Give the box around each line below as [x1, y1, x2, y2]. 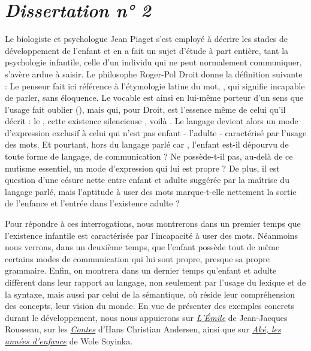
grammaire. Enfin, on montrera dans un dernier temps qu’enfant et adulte [5, 264, 277, 277]
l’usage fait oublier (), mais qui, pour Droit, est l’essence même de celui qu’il [5, 103, 286, 115]
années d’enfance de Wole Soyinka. [5, 334, 133, 347]
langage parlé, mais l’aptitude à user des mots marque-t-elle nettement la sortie [5, 185, 297, 197]
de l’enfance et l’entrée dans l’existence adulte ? [5, 197, 180, 209]
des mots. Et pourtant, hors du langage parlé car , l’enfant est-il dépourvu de [5, 138, 289, 151]
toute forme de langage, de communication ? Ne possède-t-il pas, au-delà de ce [5, 150, 293, 163]
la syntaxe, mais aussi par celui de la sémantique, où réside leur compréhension [5, 287, 295, 300]
